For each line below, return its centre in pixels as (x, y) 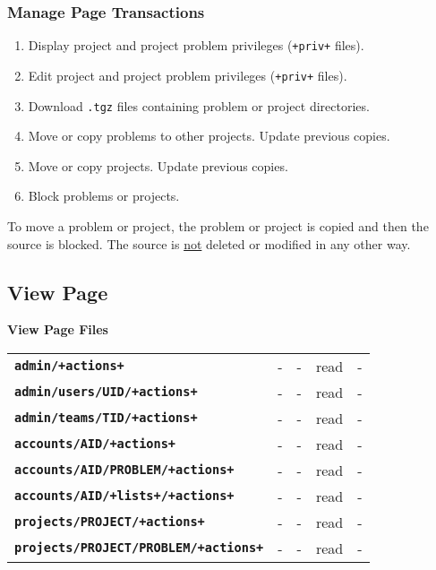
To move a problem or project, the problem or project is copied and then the (218, 225)
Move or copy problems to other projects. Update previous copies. (209, 136)
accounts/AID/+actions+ (95, 444)
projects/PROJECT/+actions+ (110, 522)
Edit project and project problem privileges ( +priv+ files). (188, 75)
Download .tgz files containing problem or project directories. (199, 105)
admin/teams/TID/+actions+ (106, 418)
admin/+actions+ (69, 366)
